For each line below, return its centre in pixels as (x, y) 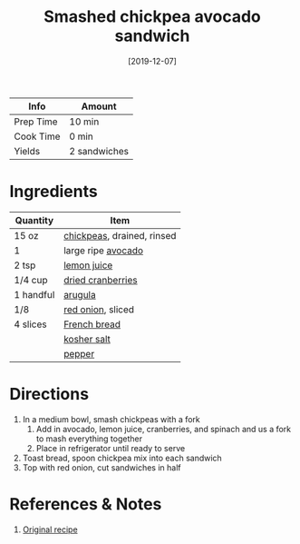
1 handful (34, 294)
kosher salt (87, 339)
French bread (92, 324)
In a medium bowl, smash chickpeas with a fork (111, 419)
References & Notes (86, 504)
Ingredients (53, 192)
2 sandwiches (99, 151)
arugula (80, 294)
